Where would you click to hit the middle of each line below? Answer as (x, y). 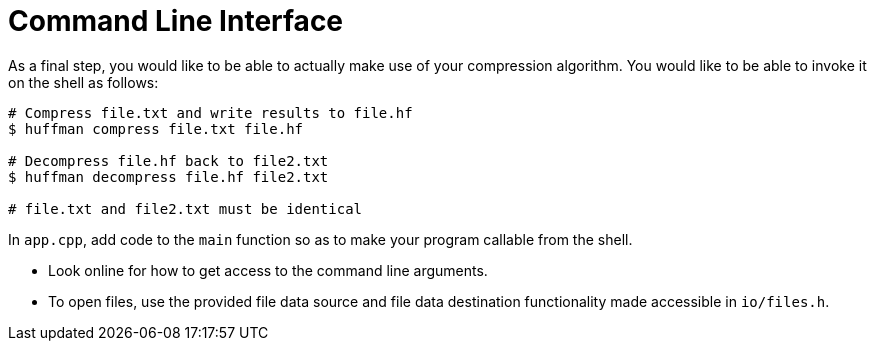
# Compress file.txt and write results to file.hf (210, 112)
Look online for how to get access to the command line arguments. (268, 270)
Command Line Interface (176, 21)
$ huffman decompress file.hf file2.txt (168, 176)
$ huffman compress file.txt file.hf (156, 128)
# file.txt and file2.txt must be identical (185, 208)
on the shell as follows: (83, 82)
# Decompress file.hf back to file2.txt (168, 160)
